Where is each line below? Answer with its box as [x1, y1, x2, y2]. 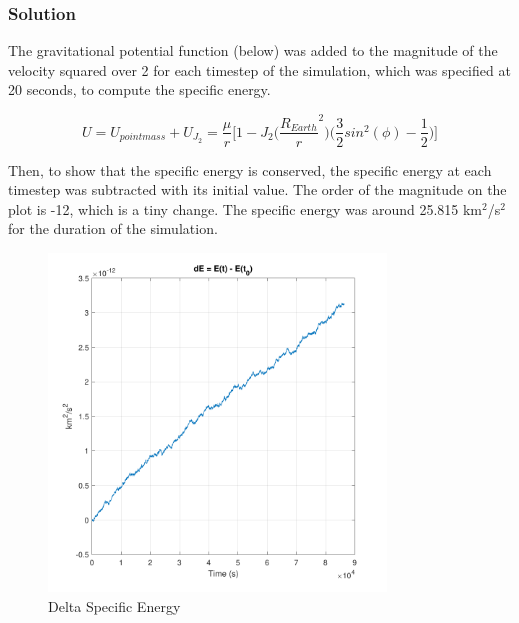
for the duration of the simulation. [8, 218, 218, 239]
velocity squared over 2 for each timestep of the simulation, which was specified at [8, 59, 511, 80]
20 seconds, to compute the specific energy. [8, 79, 271, 100]
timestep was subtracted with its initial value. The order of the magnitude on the [8, 179, 507, 200]
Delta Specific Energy [48, 595, 181, 616]
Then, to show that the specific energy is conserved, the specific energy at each [8, 159, 492, 180]
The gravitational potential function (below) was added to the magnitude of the [8, 40, 498, 61]
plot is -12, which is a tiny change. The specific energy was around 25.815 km [8, 198, 483, 219]
